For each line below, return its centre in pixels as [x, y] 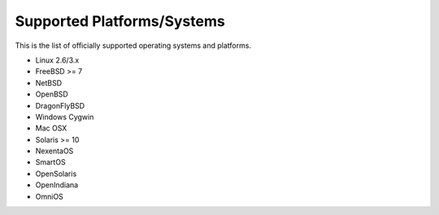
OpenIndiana [57, 185]
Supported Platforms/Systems [120, 21]
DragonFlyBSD [60, 105]
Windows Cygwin [65, 117]
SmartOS [50, 162]
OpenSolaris [56, 174]
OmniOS [50, 196]
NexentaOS [54, 151]
